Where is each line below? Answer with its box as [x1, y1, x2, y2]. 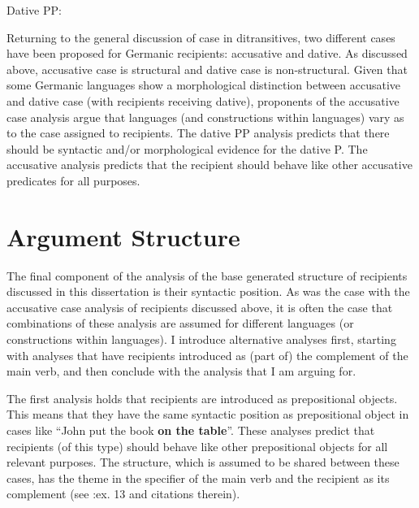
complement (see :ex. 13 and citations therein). [6, 485, 240, 502]
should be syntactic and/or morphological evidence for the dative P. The [6, 140, 368, 157]
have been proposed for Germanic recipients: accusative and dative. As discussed [6, 45, 408, 62]
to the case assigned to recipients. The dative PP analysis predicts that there [6, 124, 390, 141]
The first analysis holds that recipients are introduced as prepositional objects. [6, 389, 398, 406]
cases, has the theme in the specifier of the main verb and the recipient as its [6, 469, 390, 486]
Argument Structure [6, 219, 240, 253]
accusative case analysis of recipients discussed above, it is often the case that [6, 298, 393, 315]
